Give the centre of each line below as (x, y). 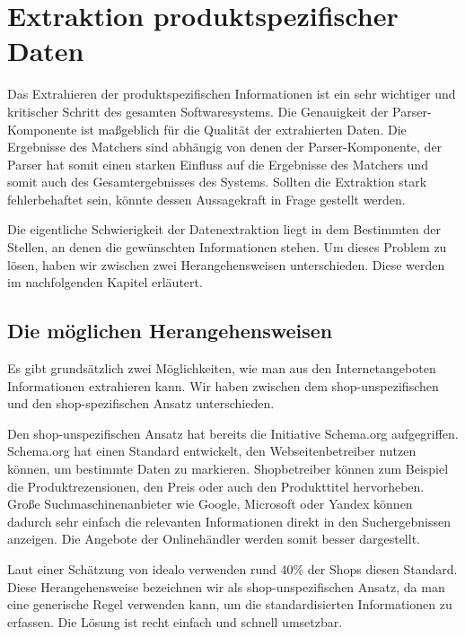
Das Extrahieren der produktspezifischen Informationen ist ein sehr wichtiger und (232, 94)
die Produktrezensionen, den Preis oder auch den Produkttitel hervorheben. (216, 486)
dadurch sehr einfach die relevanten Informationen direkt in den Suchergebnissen (229, 521)
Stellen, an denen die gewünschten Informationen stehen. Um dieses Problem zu (227, 247)
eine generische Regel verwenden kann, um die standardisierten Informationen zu (230, 604)
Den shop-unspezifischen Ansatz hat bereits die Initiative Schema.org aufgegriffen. (233, 433)
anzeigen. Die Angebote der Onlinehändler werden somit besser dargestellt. (214, 539)
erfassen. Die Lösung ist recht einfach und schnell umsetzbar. (175, 621)
